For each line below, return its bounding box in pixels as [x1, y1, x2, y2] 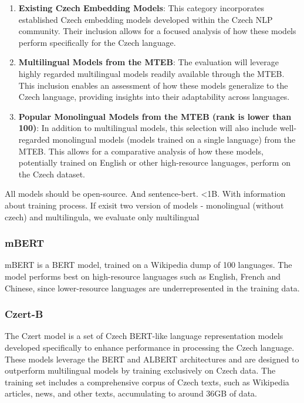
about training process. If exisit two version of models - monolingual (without [5, 199, 284, 211]
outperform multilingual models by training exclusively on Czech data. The [5, 364, 276, 377]
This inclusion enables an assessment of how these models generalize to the [18, 79, 288, 91]
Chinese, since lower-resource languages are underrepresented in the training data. [5, 281, 300, 294]
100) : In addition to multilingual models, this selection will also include [18, 122, 278, 134]
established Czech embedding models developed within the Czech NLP [18, 13, 273, 25]
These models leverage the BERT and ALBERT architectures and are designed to [5, 352, 299, 365]
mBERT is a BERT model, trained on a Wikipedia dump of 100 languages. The [5, 258, 292, 271]
